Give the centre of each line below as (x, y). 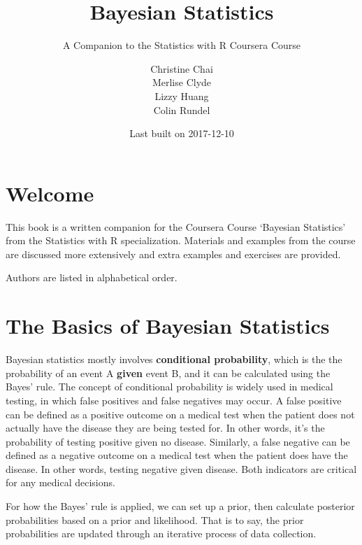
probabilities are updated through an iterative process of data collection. (161, 533)
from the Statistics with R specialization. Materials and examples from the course (181, 240)
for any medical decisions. (60, 482)
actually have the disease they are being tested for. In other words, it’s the (165, 428)
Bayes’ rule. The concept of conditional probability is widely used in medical (169, 387)
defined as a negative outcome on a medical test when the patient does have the (177, 455)
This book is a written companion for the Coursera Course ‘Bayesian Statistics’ (176, 226)
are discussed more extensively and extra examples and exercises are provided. (173, 254)
